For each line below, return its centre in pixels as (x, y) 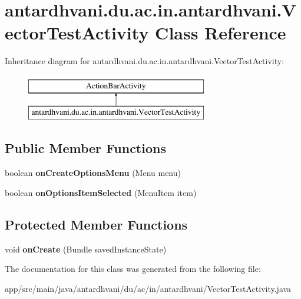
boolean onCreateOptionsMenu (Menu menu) (93, 173)
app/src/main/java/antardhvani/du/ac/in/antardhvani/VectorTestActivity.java (148, 288)
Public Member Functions (85, 148)
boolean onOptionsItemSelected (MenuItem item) (101, 192)
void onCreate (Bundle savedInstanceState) (86, 249)
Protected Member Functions (96, 224)
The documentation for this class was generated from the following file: (133, 269)
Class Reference (221, 33)
